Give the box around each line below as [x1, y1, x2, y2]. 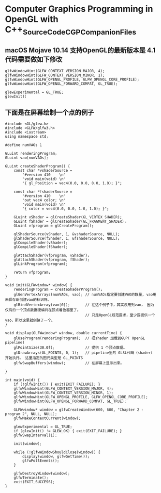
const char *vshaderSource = [14, 168, 73, 173]
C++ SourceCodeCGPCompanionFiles [5, 24, 136, 37]
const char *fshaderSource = [14, 189, 73, 195]
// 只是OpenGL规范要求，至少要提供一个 [85, 313, 155, 318]
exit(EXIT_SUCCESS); [14, 479, 55, 485]
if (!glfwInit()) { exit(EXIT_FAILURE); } [14, 382, 101, 387]
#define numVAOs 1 [5, 143, 42, 148]
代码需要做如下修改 [5, 55, 62, 64]
